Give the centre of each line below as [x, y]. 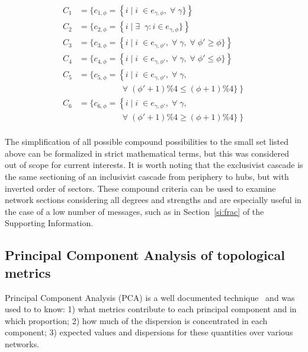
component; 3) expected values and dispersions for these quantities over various [149, 332]
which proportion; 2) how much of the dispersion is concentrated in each [136, 320]
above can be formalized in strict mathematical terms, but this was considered [147, 153]
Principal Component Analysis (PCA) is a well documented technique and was [150, 297]
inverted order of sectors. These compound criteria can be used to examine [140, 188]
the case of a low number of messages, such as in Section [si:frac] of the [134, 211]
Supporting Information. [49, 223]
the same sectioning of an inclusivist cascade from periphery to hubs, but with [147, 177]
